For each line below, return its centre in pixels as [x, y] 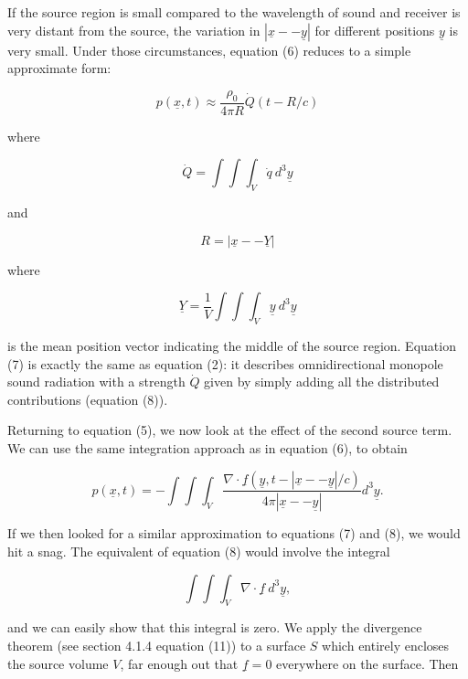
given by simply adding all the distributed [322, 382]
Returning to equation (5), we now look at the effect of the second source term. [230, 430]
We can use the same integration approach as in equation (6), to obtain [207, 447]
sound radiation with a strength [96, 382]
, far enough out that [179, 663]
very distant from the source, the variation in [134, 30]
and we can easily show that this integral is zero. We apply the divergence [215, 627]
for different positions [375, 30]
